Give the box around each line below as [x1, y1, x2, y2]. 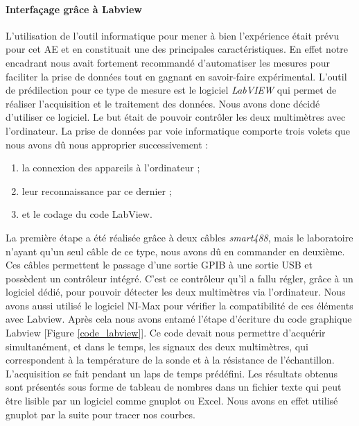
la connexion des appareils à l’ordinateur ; [21, 160, 200, 175]
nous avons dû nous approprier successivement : [6, 137, 209, 151]
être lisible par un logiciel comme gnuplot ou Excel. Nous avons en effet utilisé [6, 393, 338, 408]
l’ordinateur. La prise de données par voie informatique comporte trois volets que [6, 123, 351, 137]
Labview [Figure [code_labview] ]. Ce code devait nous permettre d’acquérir [6, 325, 326, 340]
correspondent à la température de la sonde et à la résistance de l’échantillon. [6, 352, 335, 367]
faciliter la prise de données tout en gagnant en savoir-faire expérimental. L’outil [6, 69, 347, 83]
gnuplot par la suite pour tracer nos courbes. [6, 407, 195, 421]
